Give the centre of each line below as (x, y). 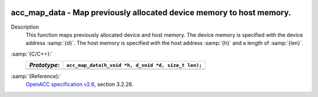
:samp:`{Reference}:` (36, 77)
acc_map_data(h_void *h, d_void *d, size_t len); (134, 65)
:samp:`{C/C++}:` (32, 54)
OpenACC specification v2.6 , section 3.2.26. (79, 84)
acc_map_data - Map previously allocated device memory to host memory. (151, 13)
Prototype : (44, 65)
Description (25, 27)
